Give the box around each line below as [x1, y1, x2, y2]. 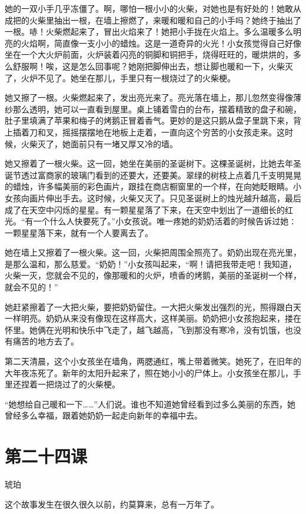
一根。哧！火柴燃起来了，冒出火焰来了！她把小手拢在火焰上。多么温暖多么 [5, 25, 293, 38]
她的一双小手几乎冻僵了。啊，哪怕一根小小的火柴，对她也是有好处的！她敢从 [5, 2, 301, 14]
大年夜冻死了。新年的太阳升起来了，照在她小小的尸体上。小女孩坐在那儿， [5, 366, 293, 379]
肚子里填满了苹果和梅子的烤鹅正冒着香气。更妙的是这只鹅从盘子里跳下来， [5, 114, 293, 127]
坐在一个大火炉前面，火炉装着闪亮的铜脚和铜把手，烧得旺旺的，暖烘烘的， [5, 48, 293, 61]
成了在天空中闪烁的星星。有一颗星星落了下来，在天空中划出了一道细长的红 [5, 203, 293, 215]
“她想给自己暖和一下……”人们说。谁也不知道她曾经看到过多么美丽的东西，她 [5, 397, 295, 410]
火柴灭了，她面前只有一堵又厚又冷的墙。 [21, 137, 178, 150]
